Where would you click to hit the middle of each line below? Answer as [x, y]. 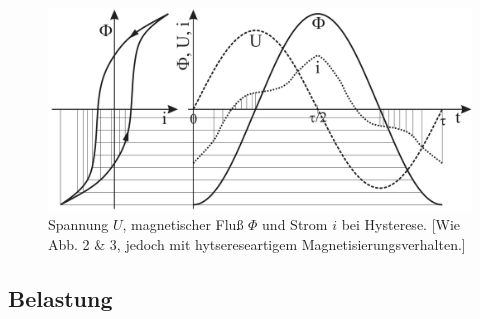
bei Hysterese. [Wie [401, 224]
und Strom [295, 224]
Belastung [60, 298]
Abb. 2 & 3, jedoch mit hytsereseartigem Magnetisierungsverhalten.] [257, 244]
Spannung [78, 224]
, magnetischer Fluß [183, 224]
